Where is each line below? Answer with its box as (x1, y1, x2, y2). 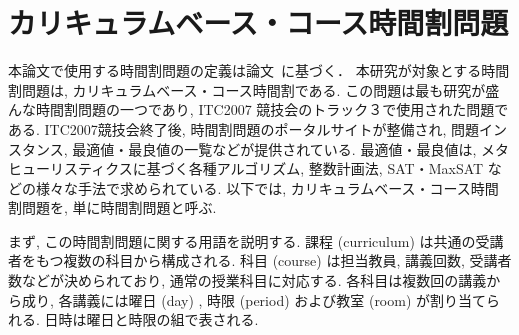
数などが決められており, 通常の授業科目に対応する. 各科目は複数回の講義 (8, 270, 487, 291)
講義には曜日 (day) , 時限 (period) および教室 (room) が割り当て (72, 289, 487, 310)
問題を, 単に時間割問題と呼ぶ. (21, 197, 217, 218)
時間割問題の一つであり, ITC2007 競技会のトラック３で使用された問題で (35, 99, 509, 120)
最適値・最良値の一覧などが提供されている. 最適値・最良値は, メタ (72, 138, 509, 159)
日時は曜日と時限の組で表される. (44, 309, 259, 330)
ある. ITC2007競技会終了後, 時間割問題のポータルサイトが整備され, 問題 (8, 118, 479, 139)
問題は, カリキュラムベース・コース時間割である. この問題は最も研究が (21, 79, 486, 100)
